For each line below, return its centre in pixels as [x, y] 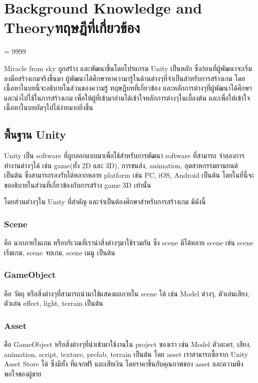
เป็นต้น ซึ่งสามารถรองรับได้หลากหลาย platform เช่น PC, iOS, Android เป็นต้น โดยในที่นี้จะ [129, 175]
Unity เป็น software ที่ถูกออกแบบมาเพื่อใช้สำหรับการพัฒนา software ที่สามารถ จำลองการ [124, 155]
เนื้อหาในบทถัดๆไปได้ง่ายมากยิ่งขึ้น [49, 107]
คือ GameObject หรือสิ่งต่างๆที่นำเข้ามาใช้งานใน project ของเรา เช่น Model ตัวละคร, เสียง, [128, 344]
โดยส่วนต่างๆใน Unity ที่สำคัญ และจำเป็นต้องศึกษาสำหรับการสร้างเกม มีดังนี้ [105, 202]
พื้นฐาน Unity [35, 134]
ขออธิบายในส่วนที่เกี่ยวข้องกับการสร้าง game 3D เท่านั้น [78, 184]
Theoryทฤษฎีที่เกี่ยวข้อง [72, 27]
